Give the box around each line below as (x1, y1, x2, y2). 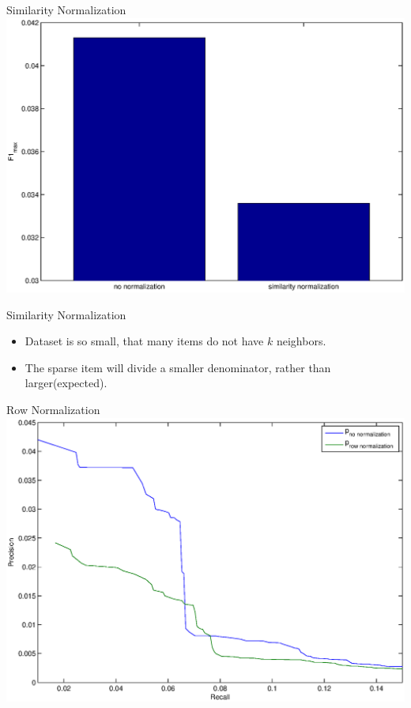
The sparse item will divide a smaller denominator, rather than (25, 359, 331, 375)
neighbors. (276, 333, 326, 349)
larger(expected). (25, 375, 107, 391)
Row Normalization (6, 401, 100, 418)
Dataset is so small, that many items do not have (25, 333, 264, 349)
